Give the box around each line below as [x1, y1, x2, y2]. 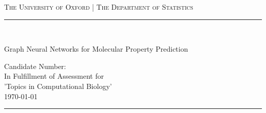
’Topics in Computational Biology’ [4, 80, 112, 91]
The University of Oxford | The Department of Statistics [4, 2, 193, 12]
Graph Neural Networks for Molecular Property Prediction [4, 43, 188, 54]
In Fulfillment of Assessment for [4, 71, 104, 81]
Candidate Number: [4, 60, 66, 71]
